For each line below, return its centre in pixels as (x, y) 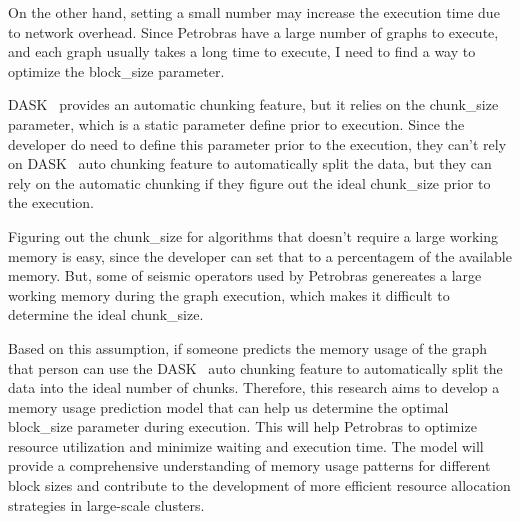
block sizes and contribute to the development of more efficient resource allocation (259, 485)
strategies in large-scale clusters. (106, 504)
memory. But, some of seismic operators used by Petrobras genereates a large (245, 275)
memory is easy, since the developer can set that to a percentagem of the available (260, 255)
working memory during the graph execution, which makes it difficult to (229, 294)
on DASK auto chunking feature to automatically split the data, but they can (250, 163)
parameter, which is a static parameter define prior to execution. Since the (236, 123)
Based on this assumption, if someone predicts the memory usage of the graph (248, 347)
